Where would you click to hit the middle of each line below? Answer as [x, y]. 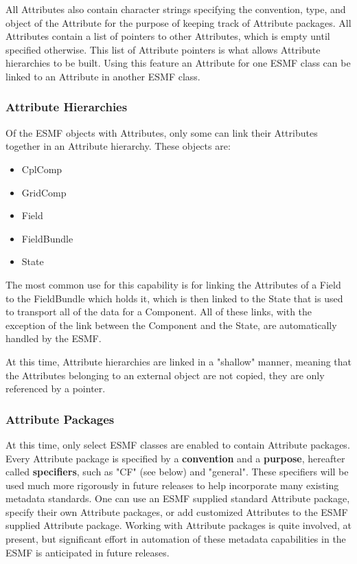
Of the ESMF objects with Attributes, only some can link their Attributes [162, 132]
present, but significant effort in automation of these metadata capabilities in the [176, 539]
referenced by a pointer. [56, 388]
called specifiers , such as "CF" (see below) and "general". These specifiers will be [177, 472]
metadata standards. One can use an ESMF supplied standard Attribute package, [178, 498]
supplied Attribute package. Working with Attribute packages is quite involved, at [178, 525]
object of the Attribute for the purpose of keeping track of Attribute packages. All [178, 22]
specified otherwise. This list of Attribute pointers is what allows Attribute [163, 49]
